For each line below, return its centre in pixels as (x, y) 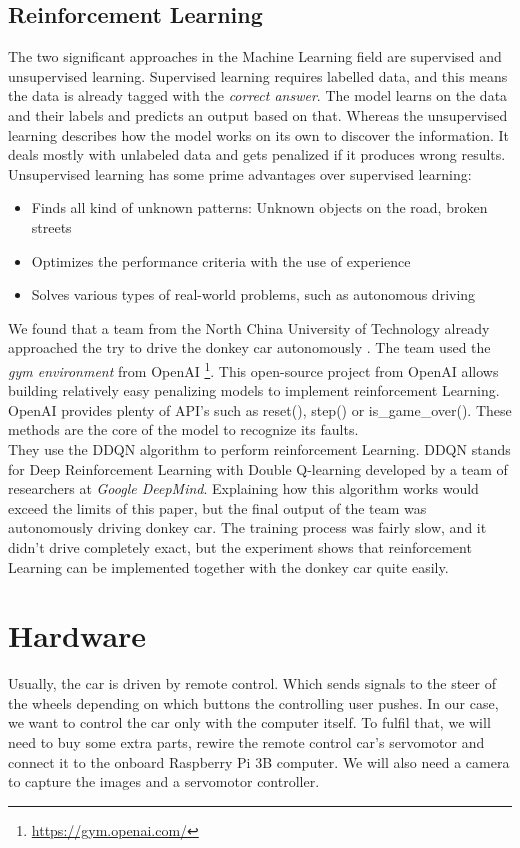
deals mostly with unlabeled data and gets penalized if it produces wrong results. (257, 154)
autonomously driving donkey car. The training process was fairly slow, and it (247, 527)
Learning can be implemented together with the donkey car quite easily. (228, 566)
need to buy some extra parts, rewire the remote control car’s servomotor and (246, 742)
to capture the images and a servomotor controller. (164, 781)
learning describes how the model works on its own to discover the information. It (259, 134)
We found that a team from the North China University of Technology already (249, 327)
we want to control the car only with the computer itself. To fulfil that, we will (249, 722)
